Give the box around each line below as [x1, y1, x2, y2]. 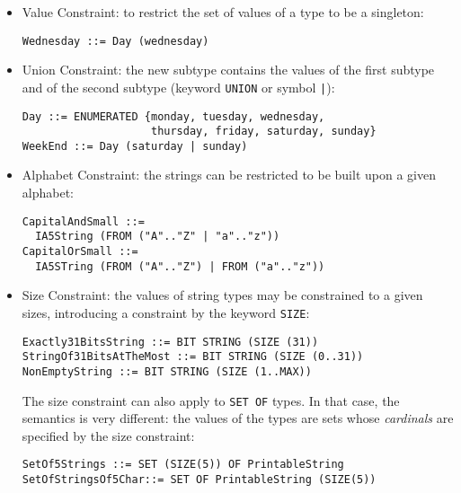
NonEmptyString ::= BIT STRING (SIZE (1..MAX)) [22, 365, 312, 378]
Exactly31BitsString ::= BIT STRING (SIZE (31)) [22, 335, 319, 348]
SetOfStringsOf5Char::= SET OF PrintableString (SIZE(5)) [22, 473, 377, 486]
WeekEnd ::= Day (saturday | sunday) [22, 139, 248, 153]
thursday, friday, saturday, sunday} [150, 125, 377, 138]
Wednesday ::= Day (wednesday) [22, 34, 209, 48]
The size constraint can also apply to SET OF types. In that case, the [22, 391, 400, 409]
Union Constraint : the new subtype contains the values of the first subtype [22, 60, 435, 79]
